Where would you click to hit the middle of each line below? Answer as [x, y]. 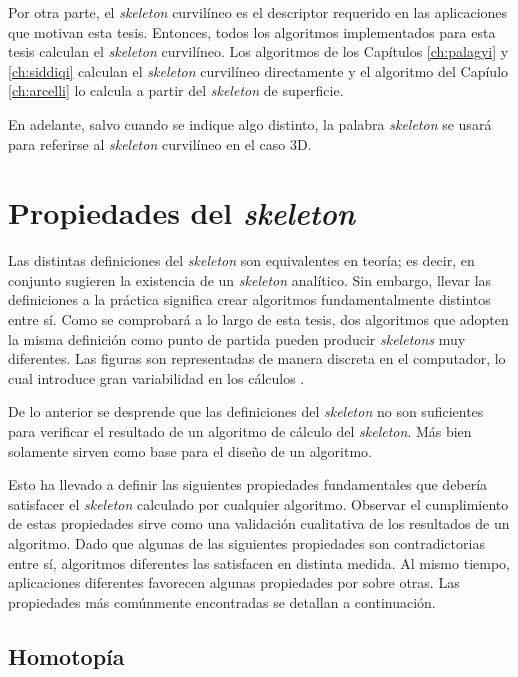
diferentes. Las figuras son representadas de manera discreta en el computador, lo [257, 358]
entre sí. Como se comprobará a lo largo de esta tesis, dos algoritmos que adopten [258, 319]
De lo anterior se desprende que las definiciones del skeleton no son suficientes [246, 411]
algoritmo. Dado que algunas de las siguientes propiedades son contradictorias [246, 543]
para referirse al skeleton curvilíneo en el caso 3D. [160, 143]
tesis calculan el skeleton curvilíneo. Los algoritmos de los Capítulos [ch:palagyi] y [258, 51]
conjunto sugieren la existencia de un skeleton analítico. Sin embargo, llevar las [250, 279]
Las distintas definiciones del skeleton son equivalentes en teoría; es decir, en [241, 260]
